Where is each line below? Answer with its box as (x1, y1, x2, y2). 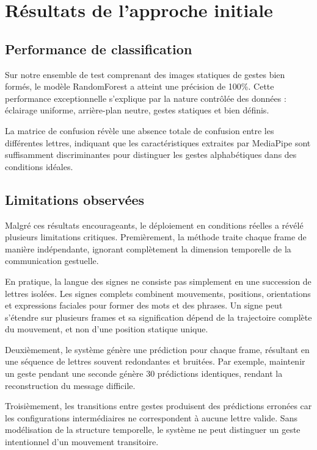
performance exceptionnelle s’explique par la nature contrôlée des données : (5, 91, 286, 104)
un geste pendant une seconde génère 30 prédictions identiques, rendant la (5, 367, 283, 380)
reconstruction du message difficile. (5, 379, 136, 391)
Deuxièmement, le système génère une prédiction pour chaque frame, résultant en (5, 343, 310, 355)
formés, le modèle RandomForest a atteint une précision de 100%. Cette (5, 80, 274, 93)
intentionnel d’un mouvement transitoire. (5, 435, 159, 448)
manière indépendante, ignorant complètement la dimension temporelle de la (5, 242, 291, 255)
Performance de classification (5, 39, 192, 58)
